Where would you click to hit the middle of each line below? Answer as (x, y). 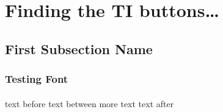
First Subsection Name (79, 48)
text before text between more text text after (90, 103)
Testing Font (37, 79)
